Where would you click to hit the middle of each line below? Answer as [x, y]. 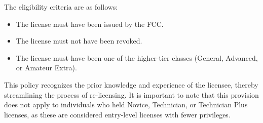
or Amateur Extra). [46, 68]
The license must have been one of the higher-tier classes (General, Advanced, [137, 57]
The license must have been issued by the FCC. [90, 24]
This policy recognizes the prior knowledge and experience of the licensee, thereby [131, 84]
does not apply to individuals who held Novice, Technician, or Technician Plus [126, 105]
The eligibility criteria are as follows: [61, 7]
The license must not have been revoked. [79, 41]
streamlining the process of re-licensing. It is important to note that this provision [131, 94]
